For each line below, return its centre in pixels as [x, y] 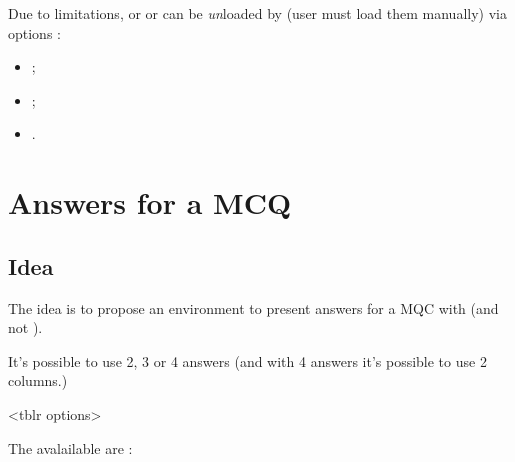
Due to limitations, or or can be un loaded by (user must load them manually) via [257, 13]
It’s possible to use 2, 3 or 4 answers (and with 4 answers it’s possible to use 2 [247, 360]
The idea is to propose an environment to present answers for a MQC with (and [253, 307]
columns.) [38, 380]
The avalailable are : [70, 447]
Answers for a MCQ [150, 202]
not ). [25, 327]
